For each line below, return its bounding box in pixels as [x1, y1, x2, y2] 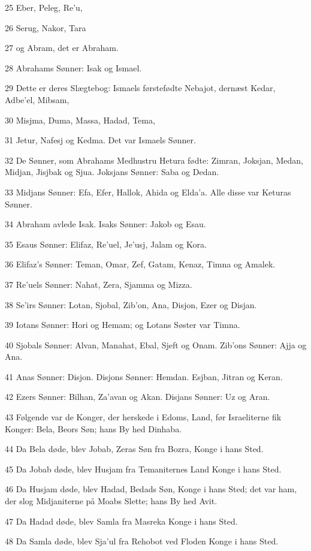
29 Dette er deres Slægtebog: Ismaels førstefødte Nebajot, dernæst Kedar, [5, 82, 276, 94]
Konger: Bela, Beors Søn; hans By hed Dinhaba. [5, 422, 182, 435]
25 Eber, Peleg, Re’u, [5, 1, 83, 13]
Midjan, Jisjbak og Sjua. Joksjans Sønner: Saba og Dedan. [5, 165, 219, 178]
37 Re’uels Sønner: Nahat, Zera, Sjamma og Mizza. [5, 278, 192, 290]
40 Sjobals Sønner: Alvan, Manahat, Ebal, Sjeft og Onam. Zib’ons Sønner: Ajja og [5, 338, 307, 351]
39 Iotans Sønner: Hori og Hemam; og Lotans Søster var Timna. [5, 318, 240, 331]
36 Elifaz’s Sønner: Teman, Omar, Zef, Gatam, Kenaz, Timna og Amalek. [5, 258, 276, 270]
